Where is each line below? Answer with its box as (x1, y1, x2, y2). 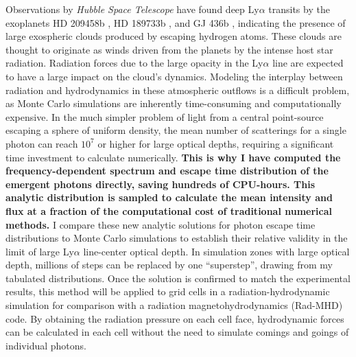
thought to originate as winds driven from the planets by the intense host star (5, 42, 333, 56)
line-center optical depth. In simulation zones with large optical (83, 244, 350, 258)
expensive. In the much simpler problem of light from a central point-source (5, 109, 324, 124)
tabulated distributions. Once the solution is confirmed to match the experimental (5, 270, 351, 285)
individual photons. (5, 338, 86, 352)
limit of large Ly (5, 244, 74, 258)
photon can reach (5, 136, 78, 150)
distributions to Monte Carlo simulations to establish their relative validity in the (5, 231, 348, 245)
